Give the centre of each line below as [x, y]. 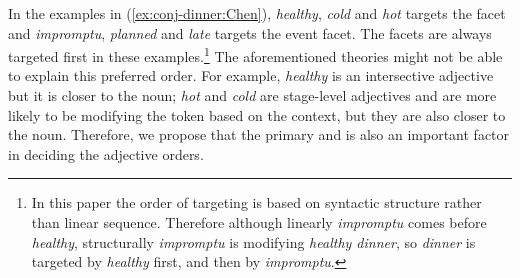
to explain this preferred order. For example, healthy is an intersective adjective [251, 75]
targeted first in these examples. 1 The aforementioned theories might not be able [255, 54]
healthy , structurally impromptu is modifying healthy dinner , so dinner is [253, 241]
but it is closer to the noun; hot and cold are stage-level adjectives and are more [252, 95]
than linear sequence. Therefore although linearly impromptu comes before [259, 222]
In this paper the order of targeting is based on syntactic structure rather [256, 202]
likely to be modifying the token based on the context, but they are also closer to [257, 114]
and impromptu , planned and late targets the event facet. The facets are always [250, 32]
